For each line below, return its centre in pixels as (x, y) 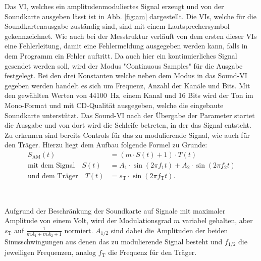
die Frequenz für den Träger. (152, 252)
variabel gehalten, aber (218, 220)
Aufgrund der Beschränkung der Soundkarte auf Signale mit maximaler (115, 210)
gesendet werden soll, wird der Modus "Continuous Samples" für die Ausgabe (124, 65)
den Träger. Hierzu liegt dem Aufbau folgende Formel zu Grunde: (106, 145)
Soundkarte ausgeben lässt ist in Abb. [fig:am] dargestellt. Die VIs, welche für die (130, 16)
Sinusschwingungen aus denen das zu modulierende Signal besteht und (114, 242)
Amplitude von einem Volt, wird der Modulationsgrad (88, 220)
